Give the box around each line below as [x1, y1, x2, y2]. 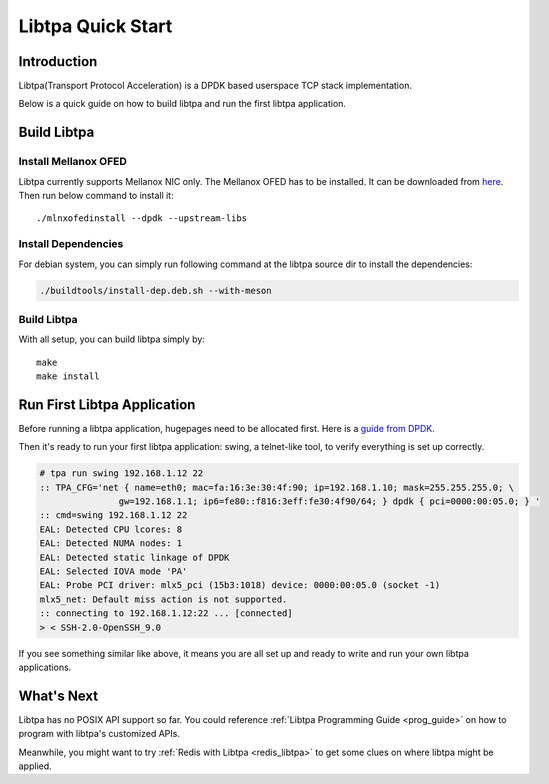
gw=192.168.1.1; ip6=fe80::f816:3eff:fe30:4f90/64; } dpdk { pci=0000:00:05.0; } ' [118, 496, 541, 507]
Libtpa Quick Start [18, 15, 173, 37]
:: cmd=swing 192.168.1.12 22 [39, 510, 188, 521]
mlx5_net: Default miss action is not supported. [39, 593, 288, 605]
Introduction [18, 53, 98, 70]
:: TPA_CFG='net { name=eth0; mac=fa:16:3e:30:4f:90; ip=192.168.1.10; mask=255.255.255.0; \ [39, 481, 515, 493]
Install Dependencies [18, 237, 124, 251]
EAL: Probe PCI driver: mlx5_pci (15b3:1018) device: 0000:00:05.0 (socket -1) [39, 580, 441, 591]
